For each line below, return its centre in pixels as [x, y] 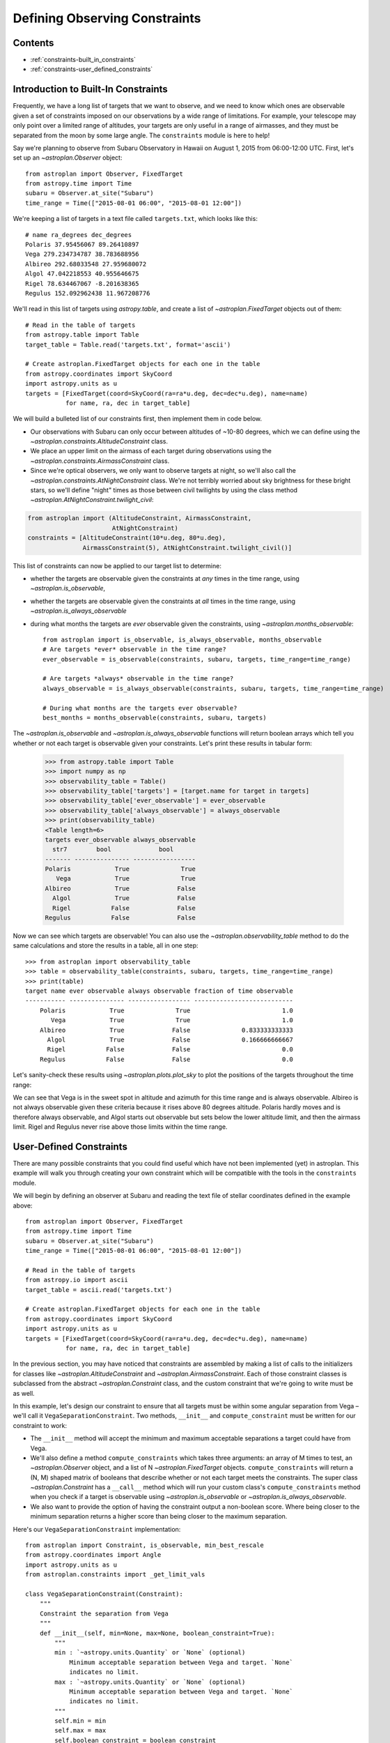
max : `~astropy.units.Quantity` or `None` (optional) [150, 1682]
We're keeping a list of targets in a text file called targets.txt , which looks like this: [135, 219]
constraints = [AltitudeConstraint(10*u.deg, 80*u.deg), [127, 538]
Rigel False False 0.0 [170, 1050]
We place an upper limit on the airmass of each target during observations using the [151, 451]
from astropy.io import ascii [77, 1280]
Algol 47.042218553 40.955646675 [82, 274]
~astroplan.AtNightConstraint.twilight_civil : [92, 500]
